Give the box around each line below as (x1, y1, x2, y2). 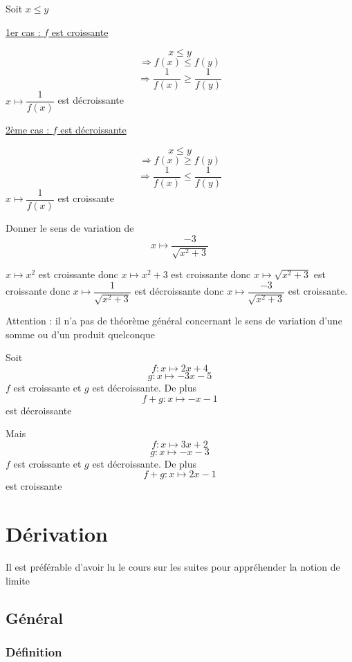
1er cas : (6, 24, 41, 39)
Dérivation (6, 520, 108, 548)
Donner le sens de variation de (6, 221, 134, 235)
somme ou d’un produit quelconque (6, 327, 155, 341)
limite (6, 573, 30, 587)
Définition (6, 643, 62, 660)
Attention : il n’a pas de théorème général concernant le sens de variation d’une (6, 313, 342, 328)
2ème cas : (6, 122, 50, 137)
